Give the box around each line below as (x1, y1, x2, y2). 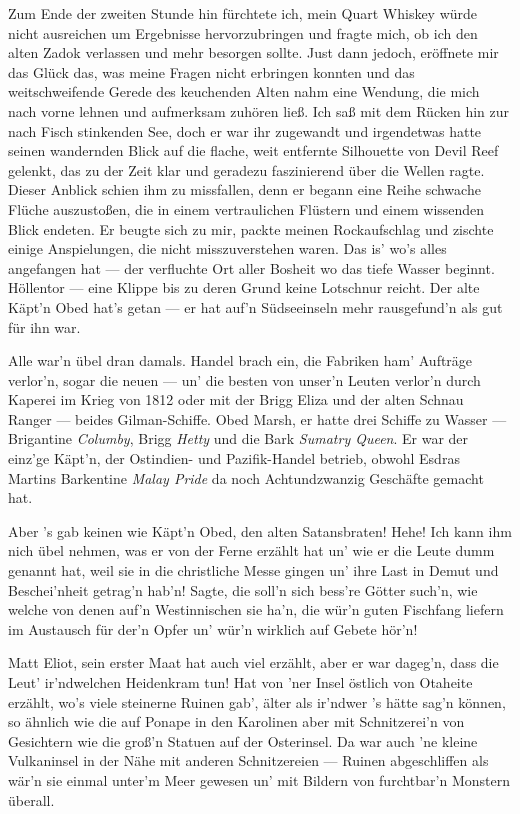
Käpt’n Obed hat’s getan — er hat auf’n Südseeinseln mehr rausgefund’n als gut (8, 296, 503, 317)
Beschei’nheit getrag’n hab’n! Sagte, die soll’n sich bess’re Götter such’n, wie (8, 579, 478, 600)
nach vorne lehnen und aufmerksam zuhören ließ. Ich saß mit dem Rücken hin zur (8, 100, 509, 121)
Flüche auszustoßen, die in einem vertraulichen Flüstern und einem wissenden (8, 198, 485, 219)
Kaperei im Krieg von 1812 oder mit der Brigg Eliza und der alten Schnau (8, 389, 464, 410)
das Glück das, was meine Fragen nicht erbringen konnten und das (8, 61, 415, 82)
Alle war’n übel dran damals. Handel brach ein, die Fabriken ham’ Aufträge (8, 350, 473, 371)
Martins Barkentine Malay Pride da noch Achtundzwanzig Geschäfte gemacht (8, 467, 484, 488)
